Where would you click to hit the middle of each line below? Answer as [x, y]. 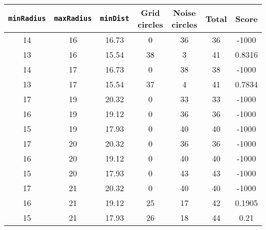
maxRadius [73, 18]
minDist [115, 18]
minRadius [27, 18]
